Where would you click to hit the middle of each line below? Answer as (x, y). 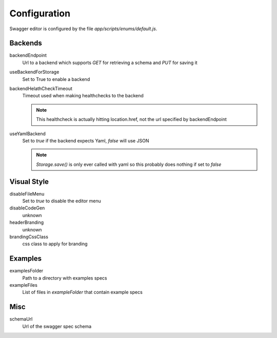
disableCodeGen (27, 208)
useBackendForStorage (34, 72)
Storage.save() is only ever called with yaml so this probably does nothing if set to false (129, 164)
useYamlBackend (28, 134)
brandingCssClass (29, 237)
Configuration (40, 13)
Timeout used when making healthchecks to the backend (83, 96)
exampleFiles (24, 285)
